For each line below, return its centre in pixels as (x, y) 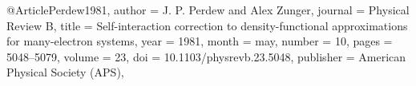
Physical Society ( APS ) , (65, 72)
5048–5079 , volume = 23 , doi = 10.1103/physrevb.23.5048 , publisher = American (206, 56)
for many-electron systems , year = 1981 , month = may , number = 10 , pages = (200, 41)
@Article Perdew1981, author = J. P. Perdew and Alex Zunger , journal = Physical (208, 10)
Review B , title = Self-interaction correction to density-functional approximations (207, 25)
